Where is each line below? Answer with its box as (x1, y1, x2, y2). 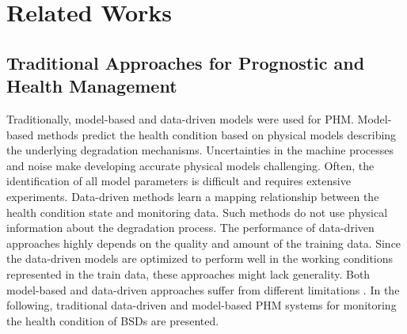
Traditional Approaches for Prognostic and (6, 50, 365, 74)
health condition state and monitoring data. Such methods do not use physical (6, 203, 388, 220)
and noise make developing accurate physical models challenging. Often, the (6, 157, 375, 173)
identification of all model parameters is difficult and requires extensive (6, 173, 351, 189)
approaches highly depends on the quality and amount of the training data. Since (6, 234, 401, 251)
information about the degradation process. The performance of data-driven (6, 219, 375, 236)
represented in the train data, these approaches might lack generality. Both (6, 265, 371, 282)
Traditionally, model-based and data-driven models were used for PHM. (6, 110, 354, 127)
